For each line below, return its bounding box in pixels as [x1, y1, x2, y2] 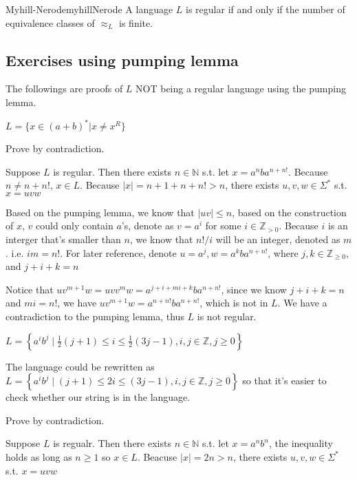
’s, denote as [121, 218, 174, 233]
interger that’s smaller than [6, 232, 121, 247]
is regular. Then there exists [53, 164, 171, 178]
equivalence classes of [6, 15, 95, 30]
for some [205, 218, 241, 233]
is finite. [119, 15, 153, 30]
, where [268, 245, 299, 260]
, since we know [221, 282, 287, 296]
